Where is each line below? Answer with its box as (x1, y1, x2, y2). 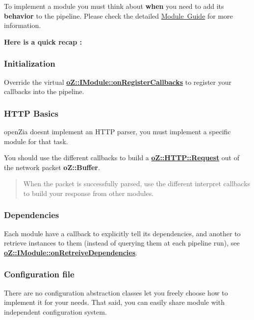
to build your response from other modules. (23, 188, 154, 198)
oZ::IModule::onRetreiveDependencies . (4, 247, 137, 257)
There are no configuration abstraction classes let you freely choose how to (4, 287, 228, 297)
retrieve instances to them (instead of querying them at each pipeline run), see (4, 238, 240, 248)
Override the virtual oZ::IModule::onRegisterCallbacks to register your (4, 76, 231, 87)
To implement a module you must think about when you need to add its (4, 1, 224, 11)
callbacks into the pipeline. (4, 86, 84, 97)
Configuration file (4, 268, 75, 280)
